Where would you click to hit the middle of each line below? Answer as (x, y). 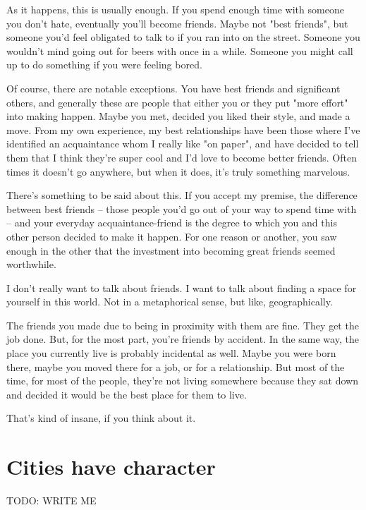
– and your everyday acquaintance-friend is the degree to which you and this (172, 223)
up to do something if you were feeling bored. (104, 65)
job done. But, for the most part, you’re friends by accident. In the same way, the (183, 339)
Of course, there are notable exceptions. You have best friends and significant (173, 88)
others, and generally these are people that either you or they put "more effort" (177, 102)
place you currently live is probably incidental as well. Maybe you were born (171, 353)
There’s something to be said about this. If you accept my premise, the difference (182, 195)
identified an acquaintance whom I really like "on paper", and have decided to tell (183, 144)
